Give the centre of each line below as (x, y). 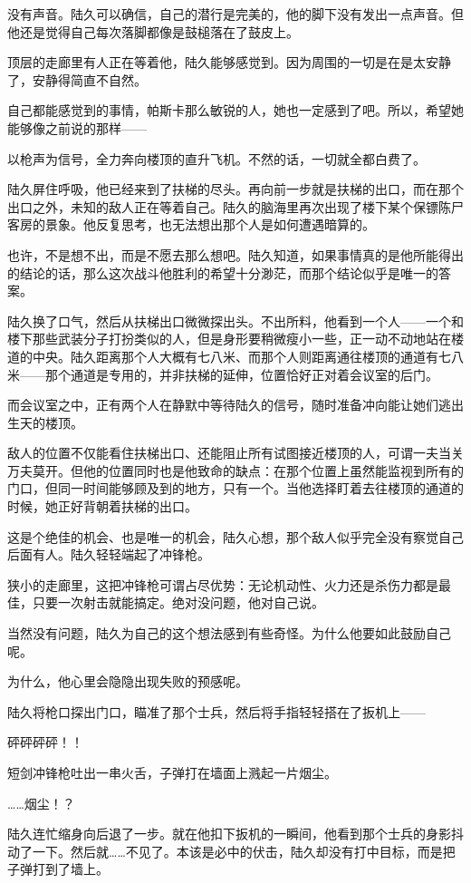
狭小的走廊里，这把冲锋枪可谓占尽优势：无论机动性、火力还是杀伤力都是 (223, 584)
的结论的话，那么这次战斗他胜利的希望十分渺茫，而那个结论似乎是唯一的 (223, 272)
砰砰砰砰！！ (45, 742)
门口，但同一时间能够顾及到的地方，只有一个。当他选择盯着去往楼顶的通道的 (235, 488)
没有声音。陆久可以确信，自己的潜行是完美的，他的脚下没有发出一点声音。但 (235, 14)
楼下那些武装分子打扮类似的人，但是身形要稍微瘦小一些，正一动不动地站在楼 (235, 339)
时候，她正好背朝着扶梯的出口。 (102, 506)
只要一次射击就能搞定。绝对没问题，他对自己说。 (178, 602)
